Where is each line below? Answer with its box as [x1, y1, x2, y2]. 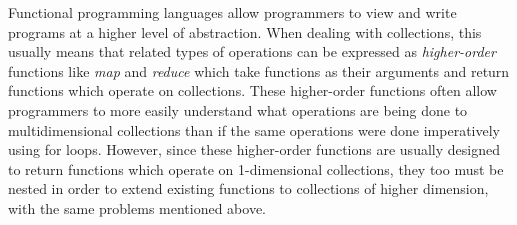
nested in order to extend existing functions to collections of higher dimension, [8, 178, 489, 199]
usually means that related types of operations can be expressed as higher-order [8, 41, 496, 62]
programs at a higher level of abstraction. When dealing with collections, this [8, 21, 482, 42]
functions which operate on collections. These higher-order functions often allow [8, 80, 497, 101]
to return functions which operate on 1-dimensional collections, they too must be [8, 158, 504, 179]
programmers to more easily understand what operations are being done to [8, 99, 468, 120]
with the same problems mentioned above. [8, 197, 267, 218]
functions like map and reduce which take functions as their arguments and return [8, 60, 510, 81]
